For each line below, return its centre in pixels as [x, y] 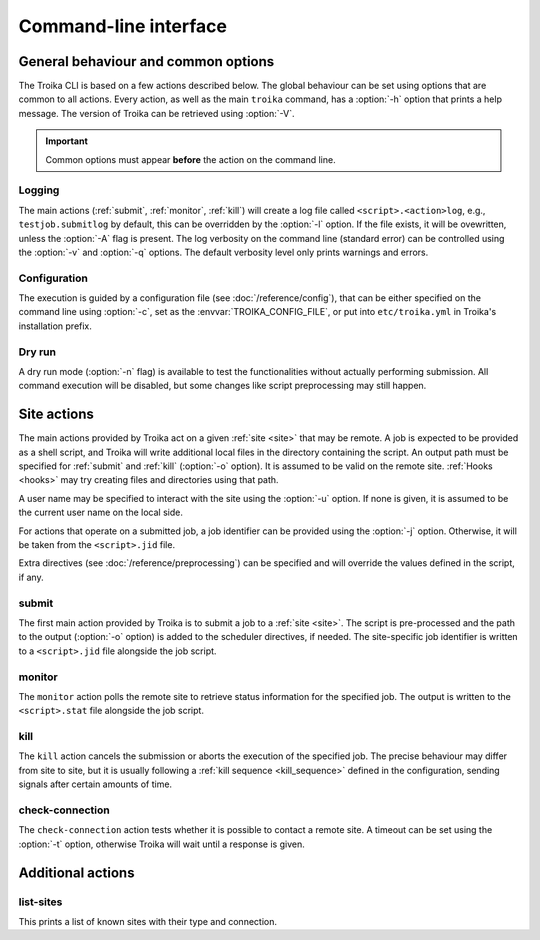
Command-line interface [122, 26]
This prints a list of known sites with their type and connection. [147, 921]
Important [67, 141]
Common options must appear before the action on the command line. [190, 159]
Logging [39, 190]
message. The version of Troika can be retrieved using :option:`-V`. [156, 113]
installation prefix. [55, 326]
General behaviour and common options [146, 61]
